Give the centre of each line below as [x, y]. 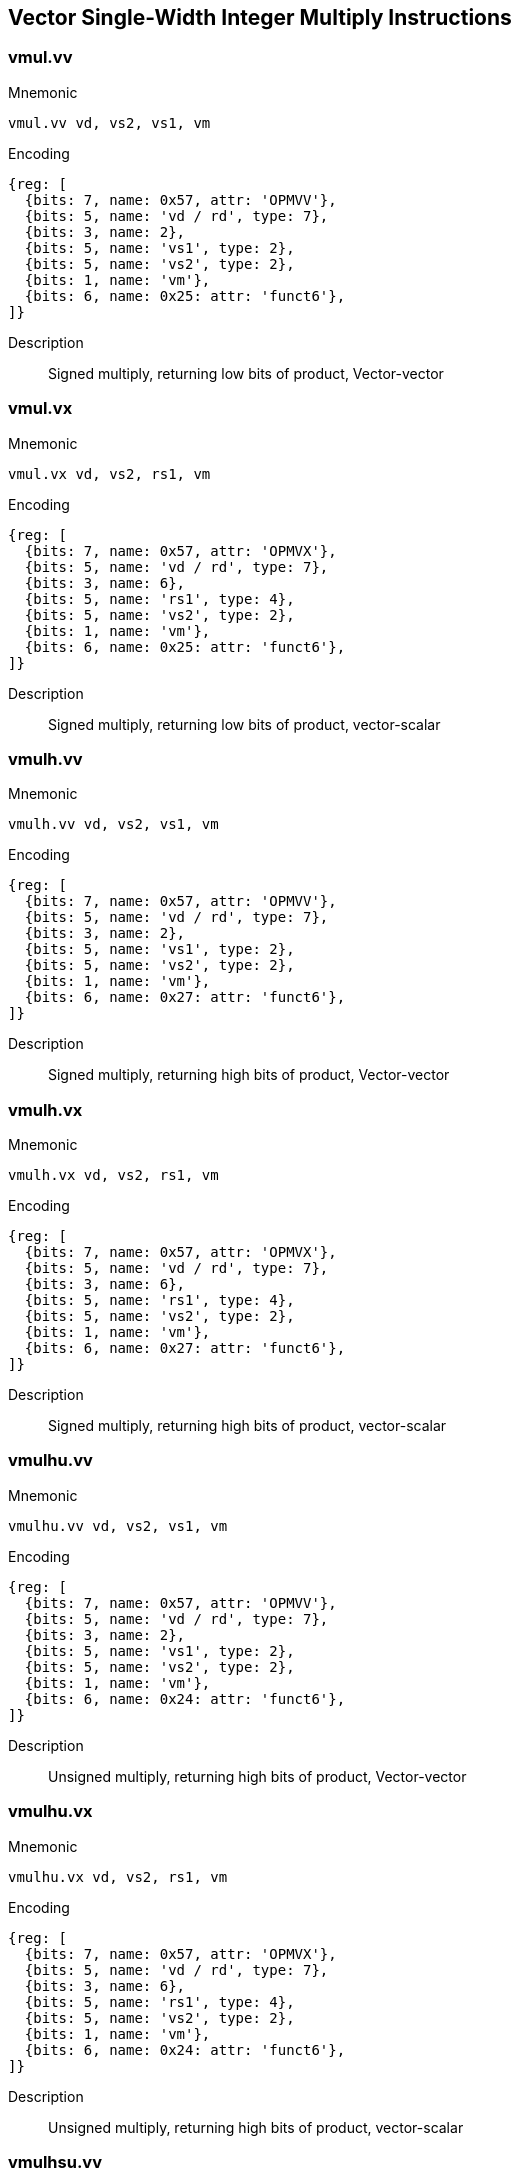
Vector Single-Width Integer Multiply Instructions [260, 17]
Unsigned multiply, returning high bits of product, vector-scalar [256, 2127]
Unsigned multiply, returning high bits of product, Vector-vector [257, 1776]
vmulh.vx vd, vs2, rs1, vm [113, 1175]
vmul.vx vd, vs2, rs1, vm [109, 473]
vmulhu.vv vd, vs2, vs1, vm [118, 1525]
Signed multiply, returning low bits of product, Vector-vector [246, 373]
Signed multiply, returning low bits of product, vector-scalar [244, 724]
